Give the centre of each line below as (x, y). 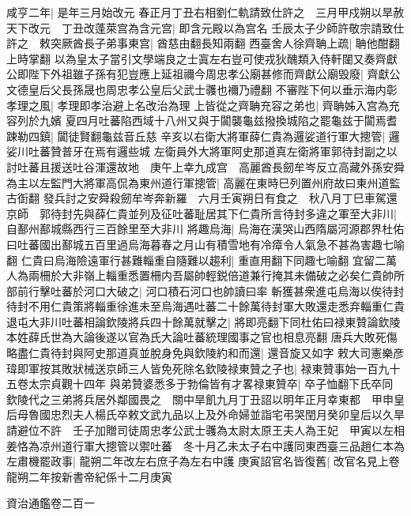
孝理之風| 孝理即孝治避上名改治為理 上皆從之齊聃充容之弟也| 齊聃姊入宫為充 (203, 105)
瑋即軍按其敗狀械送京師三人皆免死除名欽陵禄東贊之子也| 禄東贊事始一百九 (198, 368)
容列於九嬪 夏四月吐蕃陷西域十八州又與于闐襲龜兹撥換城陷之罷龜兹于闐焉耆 (202, 121)
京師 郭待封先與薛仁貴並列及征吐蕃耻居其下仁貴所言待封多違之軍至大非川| (202, 213)
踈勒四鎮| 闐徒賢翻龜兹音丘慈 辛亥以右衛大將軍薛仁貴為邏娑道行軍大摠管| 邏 (203, 136)
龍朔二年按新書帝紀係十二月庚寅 (89, 476)
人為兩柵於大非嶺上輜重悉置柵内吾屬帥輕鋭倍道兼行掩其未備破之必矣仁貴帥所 (205, 275)
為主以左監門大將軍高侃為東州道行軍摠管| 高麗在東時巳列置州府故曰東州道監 (204, 182)
